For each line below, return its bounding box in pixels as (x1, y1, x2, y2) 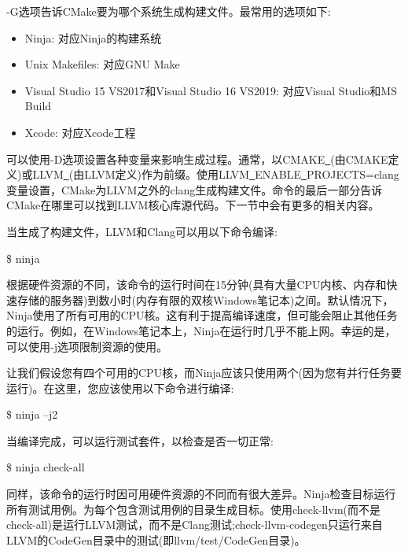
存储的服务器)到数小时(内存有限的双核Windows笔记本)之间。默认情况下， (17, 291, 394, 308)
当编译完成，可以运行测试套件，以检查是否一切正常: (6, 432, 274, 449)
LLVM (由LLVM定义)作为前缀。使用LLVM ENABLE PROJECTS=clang (32, 166, 399, 183)
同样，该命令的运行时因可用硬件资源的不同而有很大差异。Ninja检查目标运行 (6, 486, 396, 502)
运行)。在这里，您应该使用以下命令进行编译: (6, 379, 234, 396)
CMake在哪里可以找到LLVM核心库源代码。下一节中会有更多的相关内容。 (6, 197, 380, 213)
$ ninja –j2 (6, 406, 58, 423)
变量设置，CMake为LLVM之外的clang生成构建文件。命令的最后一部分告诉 (6, 181, 383, 198)
